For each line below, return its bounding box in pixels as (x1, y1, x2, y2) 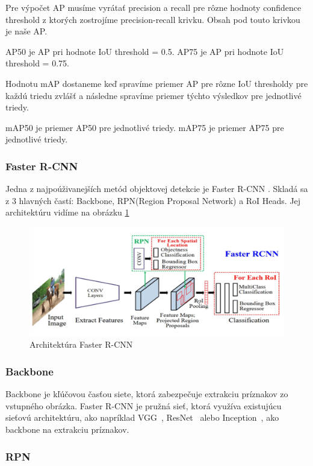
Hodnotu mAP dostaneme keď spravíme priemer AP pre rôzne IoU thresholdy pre (5, 77, 308, 89)
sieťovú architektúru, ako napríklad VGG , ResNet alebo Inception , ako (5, 411, 279, 424)
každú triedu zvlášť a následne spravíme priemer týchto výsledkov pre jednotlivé (5, 89, 302, 101)
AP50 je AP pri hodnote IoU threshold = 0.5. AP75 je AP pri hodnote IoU (5, 45, 284, 57)
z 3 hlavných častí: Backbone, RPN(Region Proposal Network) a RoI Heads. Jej (5, 194, 301, 206)
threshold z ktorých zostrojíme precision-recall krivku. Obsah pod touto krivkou (5, 13, 300, 25)
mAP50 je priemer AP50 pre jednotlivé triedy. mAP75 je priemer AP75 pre (5, 121, 284, 133)
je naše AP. (5, 25, 48, 37)
